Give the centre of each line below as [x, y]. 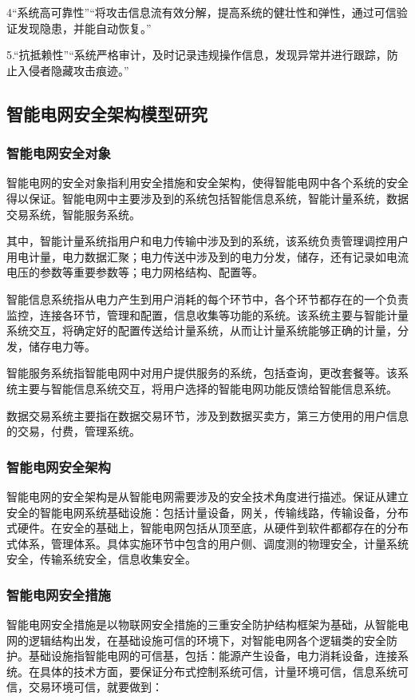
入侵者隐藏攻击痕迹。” [73, 70]
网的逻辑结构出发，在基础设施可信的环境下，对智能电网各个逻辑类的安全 [196, 640]
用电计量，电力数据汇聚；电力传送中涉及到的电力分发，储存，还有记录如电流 [207, 256]
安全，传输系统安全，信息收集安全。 [101, 559]
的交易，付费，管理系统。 [73, 431]
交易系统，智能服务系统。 [73, 214]
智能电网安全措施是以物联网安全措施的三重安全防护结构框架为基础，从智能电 [207, 624]
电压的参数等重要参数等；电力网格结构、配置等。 [135, 272]
